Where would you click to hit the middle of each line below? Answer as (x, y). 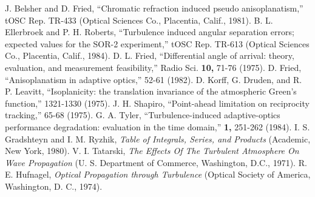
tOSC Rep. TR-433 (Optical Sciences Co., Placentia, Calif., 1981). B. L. (139, 20)
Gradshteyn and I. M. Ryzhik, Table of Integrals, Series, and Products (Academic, (158, 139)
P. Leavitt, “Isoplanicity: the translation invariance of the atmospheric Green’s (151, 91)
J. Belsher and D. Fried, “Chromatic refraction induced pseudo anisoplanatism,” (154, 8)
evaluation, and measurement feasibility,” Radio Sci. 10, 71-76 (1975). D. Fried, (153, 67)
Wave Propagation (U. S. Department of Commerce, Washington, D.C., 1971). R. (156, 162)
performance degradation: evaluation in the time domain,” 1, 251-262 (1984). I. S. (157, 126)
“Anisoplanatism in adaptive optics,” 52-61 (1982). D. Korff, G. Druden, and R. (154, 79)
